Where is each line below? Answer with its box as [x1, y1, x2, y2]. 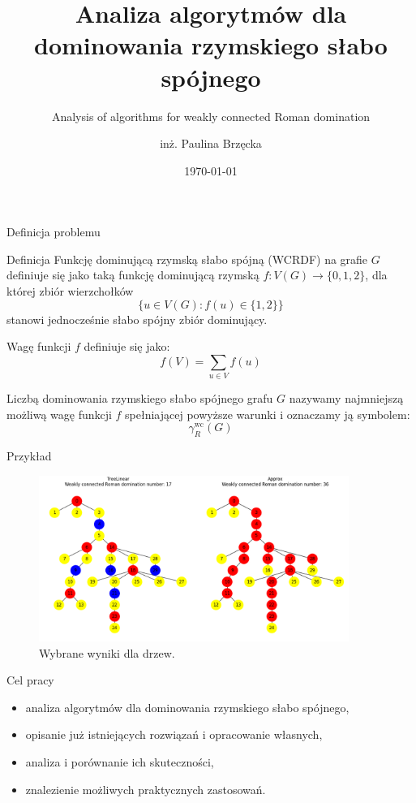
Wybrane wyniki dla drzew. [39, 644, 175, 661]
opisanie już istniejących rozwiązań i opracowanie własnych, [25, 726, 323, 743]
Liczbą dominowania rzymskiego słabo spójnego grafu [6, 390, 273, 407]
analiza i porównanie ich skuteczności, [25, 753, 214, 770]
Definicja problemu [6, 223, 101, 240]
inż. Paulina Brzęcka [160, 135, 262, 152]
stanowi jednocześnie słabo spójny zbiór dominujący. [6, 310, 268, 327]
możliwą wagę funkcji [6, 405, 112, 422]
